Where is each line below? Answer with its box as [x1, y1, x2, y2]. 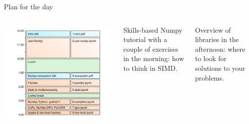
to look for [195, 53, 227, 63]
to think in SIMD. [123, 62, 178, 73]
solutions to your [195, 62, 246, 73]
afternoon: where [195, 43, 246, 54]
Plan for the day [4, 1, 53, 11]
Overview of [195, 24, 231, 35]
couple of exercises [123, 43, 178, 54]
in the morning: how [123, 53, 184, 63]
